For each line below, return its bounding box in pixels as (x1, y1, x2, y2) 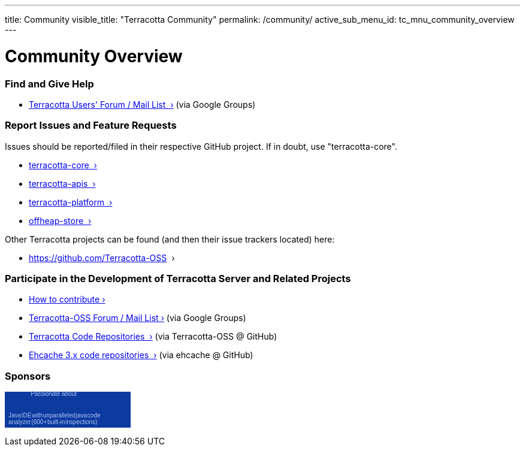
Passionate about (31, 391, 77, 398)
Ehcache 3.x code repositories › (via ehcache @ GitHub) (29, 350, 254, 361)
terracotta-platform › (29, 196, 113, 207)
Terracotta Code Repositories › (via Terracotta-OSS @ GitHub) (29, 331, 277, 342)
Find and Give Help (5, 77, 94, 90)
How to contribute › (29, 294, 105, 305)
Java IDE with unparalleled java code (8, 412, 101, 419)
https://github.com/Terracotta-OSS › (29, 252, 175, 263)
